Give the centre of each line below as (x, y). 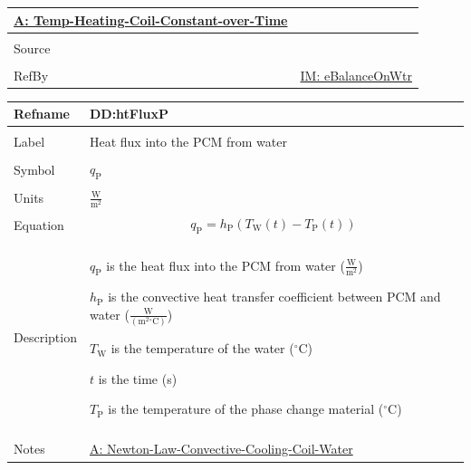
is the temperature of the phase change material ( (246, 409)
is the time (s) (138, 378)
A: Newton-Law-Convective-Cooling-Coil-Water (221, 449)
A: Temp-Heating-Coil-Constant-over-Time (151, 19)
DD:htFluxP (129, 114)
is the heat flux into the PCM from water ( (226, 265)
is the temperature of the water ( (202, 348)
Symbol (34, 170)
